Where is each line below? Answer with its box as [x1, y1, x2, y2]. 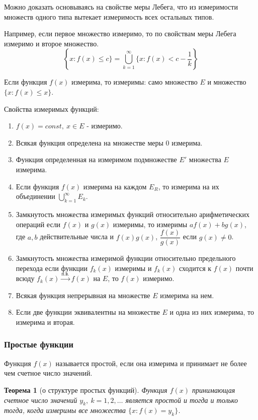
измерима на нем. [160, 290, 214, 300]
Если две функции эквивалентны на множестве [16, 307, 160, 317]
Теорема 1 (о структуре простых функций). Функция [4, 384, 167, 395]
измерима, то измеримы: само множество [71, 77, 198, 87]
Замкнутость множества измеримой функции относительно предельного [16, 253, 236, 263]
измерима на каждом [83, 181, 147, 191]
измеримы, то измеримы [113, 219, 188, 229]
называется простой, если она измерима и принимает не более [55, 358, 247, 368]
